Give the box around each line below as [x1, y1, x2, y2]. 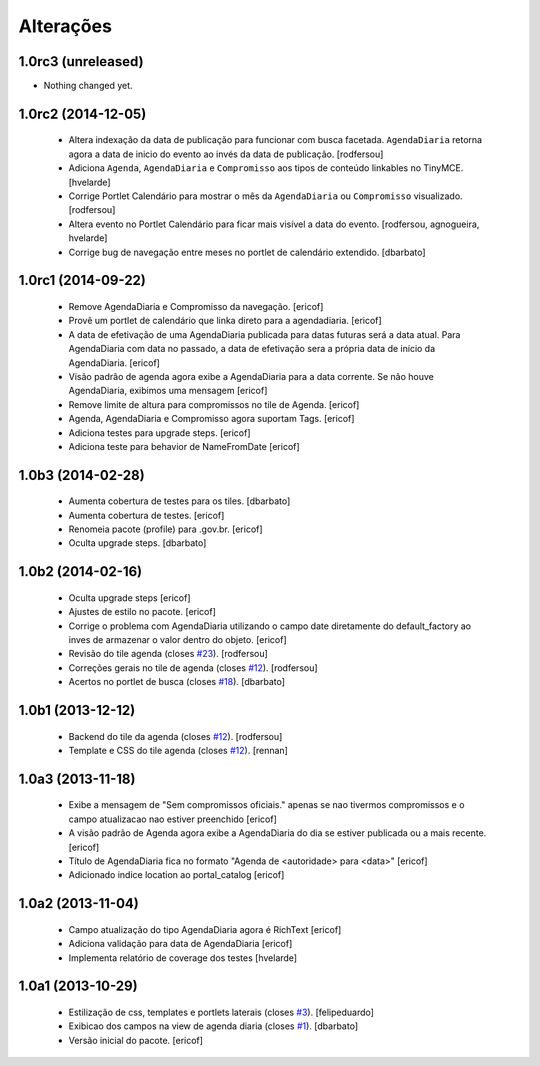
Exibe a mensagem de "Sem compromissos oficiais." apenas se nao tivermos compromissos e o [68, 799, 465, 811]
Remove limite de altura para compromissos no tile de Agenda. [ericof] [68, 398, 360, 410]
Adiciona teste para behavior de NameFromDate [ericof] [68, 440, 300, 452]
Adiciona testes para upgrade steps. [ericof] [68, 426, 251, 439]
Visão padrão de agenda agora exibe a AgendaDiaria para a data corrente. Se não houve [68, 370, 434, 382]
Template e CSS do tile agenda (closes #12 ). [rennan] [68, 745, 289, 757]
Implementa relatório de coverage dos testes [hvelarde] [68, 951, 298, 964]
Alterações [18, 15, 112, 37]
